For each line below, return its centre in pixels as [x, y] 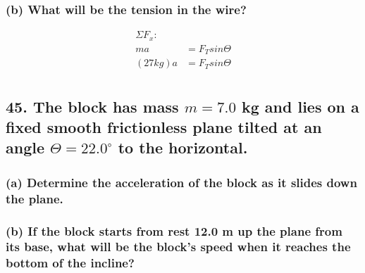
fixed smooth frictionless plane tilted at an [164, 127]
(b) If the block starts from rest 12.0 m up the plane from [174, 230]
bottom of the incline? [70, 263]
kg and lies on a [300, 106]
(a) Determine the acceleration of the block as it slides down [181, 182]
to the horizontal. [183, 147]
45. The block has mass [92, 106]
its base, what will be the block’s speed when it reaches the [178, 247]
